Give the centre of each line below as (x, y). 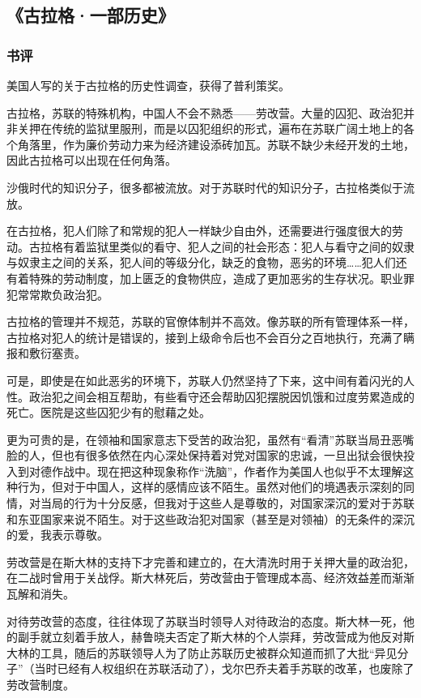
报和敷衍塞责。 (46, 353)
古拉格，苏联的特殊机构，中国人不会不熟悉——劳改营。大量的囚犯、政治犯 (205, 112)
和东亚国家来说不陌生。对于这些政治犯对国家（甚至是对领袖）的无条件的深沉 (210, 518)
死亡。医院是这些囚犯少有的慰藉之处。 (108, 412)
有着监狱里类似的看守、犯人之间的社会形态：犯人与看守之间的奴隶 (238, 246)
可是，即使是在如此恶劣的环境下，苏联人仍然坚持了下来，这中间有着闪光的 (205, 380)
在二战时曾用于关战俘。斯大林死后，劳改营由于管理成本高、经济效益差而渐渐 (210, 578)
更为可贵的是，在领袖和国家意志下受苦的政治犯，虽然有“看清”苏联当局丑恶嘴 (210, 439)
